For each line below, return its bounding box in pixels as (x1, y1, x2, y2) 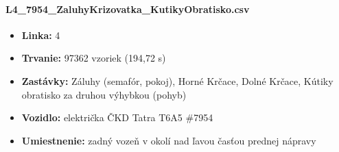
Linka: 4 (21, 27, 60, 42)
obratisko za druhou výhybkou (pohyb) (21, 87, 187, 101)
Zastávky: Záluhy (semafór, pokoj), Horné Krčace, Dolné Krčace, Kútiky (21, 73, 334, 88)
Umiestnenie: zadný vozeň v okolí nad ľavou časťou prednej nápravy (21, 133, 316, 147)
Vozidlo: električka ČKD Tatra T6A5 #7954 (21, 110, 213, 125)
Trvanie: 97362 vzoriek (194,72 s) (21, 51, 166, 65)
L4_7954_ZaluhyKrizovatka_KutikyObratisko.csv (5, 1, 250, 16)
